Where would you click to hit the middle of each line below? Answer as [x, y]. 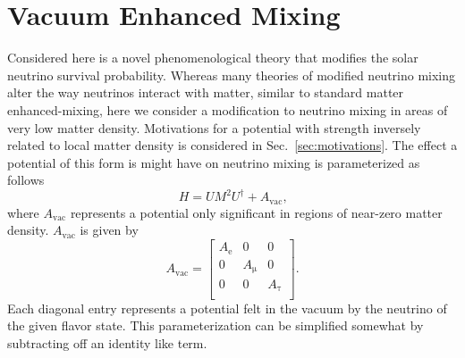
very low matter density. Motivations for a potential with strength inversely [214, 127]
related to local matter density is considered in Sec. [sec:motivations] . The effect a [232, 145]
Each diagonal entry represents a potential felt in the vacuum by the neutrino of [227, 308]
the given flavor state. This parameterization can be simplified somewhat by [216, 325]
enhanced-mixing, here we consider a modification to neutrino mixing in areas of [228, 109]
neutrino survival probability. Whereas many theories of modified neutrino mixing [232, 75]
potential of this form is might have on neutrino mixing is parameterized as [214, 162]
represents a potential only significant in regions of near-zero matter [256, 212]
